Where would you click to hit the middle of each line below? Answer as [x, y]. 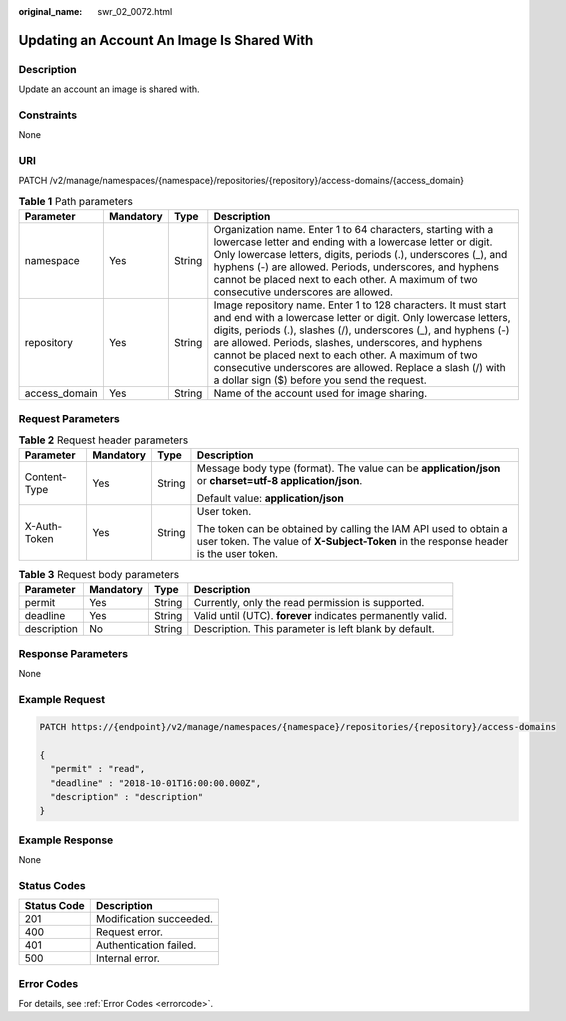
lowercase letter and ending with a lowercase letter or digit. [353, 242]
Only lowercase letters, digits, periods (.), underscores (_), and [360, 255]
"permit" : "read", [98, 769]
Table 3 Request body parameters [99, 574]
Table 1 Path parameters [76, 202]
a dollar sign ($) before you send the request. [320, 380]
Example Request [61, 700]
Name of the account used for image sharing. [320, 393]
